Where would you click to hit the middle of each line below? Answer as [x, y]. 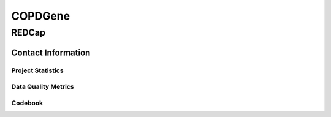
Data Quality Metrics [43, 87]
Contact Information [51, 52]
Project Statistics [37, 70]
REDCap [29, 32]
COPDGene [41, 16]
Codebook [27, 103]
